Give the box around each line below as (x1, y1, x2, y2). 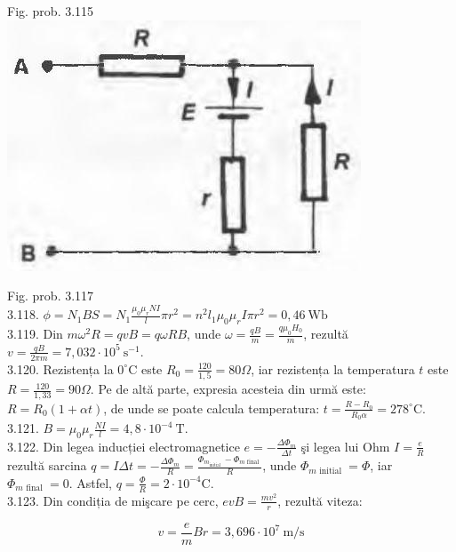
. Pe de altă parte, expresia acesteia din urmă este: (90, 380, 366, 398)
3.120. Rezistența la (7, 359, 114, 378)
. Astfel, (68, 473, 112, 492)
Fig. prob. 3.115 (7, 2, 94, 20)
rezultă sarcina (7, 456, 87, 475)
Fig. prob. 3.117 (7, 286, 94, 305)
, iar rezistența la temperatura (251, 359, 415, 378)
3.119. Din (7, 324, 63, 343)
